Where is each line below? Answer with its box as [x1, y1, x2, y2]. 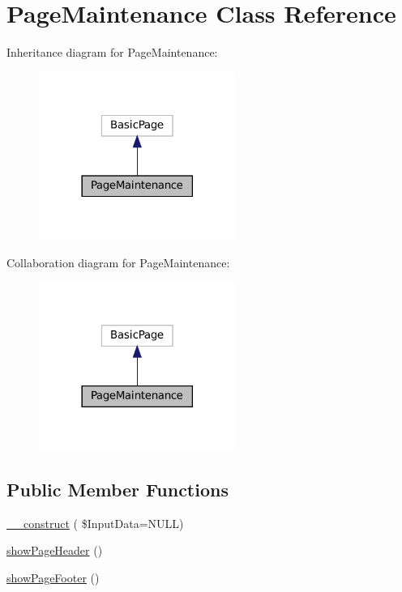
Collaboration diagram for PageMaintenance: [6, 253, 230, 270]
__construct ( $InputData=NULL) [6, 514, 184, 531]
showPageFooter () [6, 569, 100, 586]
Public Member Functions [6, 476, 229, 501]
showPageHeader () [6, 542, 103, 559]
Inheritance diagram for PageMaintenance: [6, 44, 218, 61]
